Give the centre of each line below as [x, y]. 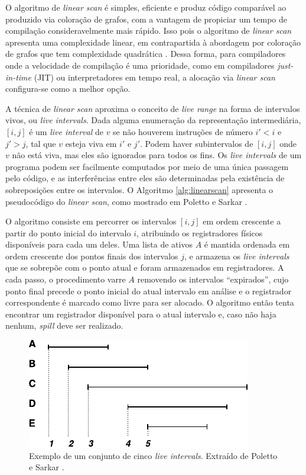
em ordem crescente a [242, 221]
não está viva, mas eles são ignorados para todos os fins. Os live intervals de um [157, 155]
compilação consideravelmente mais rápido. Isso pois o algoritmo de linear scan [149, 31]
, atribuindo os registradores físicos [200, 232]
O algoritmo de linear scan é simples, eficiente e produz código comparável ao [146, 7]
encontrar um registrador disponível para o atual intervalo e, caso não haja [141, 314]
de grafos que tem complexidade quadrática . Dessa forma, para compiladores [146, 54]
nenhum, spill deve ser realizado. [64, 325]
